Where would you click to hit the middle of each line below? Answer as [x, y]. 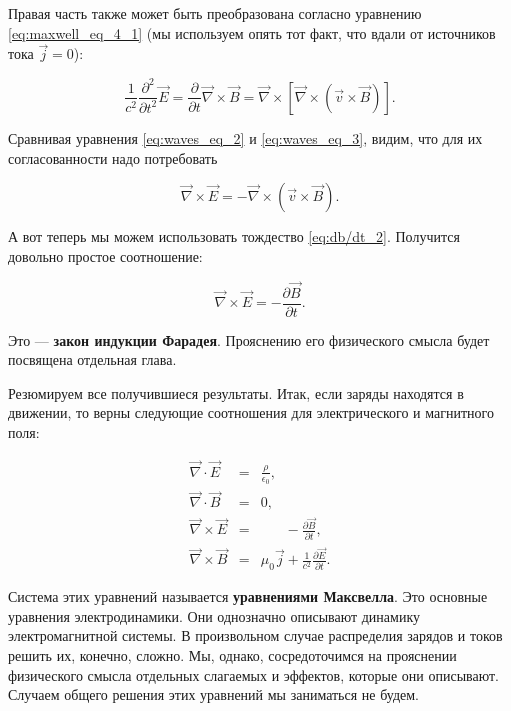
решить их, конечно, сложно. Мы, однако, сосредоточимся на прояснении [232, 654]
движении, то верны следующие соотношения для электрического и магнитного [251, 412]
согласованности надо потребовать [113, 157]
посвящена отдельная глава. [92, 359]
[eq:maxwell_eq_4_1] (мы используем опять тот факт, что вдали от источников [252, 32]
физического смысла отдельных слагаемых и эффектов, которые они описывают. [254, 674]
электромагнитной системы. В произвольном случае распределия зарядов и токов [255, 635]
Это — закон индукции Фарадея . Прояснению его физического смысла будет [249, 339]
